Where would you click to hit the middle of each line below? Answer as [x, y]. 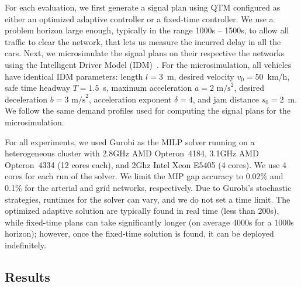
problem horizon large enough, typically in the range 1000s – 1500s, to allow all [147, 30]
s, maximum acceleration [148, 88]
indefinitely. [25, 245]
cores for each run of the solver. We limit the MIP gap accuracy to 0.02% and [144, 176]
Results [27, 276]
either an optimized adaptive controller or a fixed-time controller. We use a [139, 18]
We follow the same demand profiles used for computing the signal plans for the [148, 110]
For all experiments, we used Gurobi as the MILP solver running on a [130, 141]
